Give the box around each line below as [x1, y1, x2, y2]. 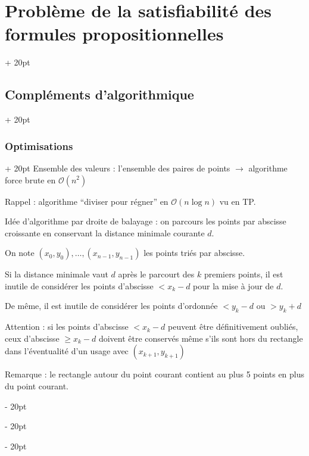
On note [5, 246, 35, 259]
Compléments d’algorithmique [5, 85, 194, 104]
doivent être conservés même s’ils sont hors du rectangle [98, 332, 303, 344]
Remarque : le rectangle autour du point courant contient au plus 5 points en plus [5, 368, 305, 380]
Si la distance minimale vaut [5, 268, 108, 280]
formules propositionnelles [5, 21, 224, 46]
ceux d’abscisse [5, 332, 60, 344]
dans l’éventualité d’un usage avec [5, 345, 129, 357]
